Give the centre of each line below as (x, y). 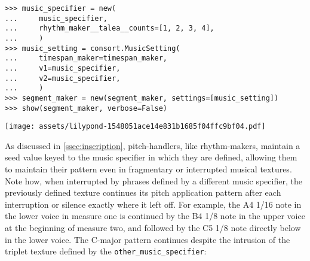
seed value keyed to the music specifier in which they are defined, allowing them (151, 157)
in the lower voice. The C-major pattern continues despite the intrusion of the (148, 239)
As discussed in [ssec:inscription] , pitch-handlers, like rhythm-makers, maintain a (153, 145)
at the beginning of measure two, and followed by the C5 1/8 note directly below (153, 228)
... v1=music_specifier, (63, 68)
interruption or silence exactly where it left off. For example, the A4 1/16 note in (153, 204)
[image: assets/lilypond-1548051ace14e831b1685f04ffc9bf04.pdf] (135, 127)
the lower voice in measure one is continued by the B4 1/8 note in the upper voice (155, 216)
